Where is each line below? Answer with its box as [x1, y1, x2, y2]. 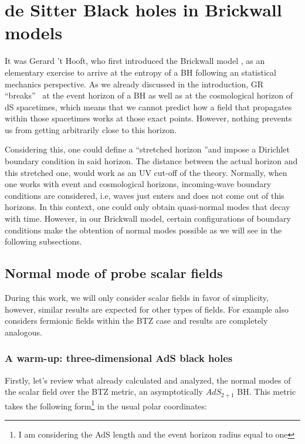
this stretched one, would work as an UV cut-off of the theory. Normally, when [5, 166, 287, 178]
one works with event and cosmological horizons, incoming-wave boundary [5, 178, 272, 190]
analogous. [5, 326, 42, 338]
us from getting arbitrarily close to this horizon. [5, 123, 177, 135]
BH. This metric [237, 385, 296, 398]
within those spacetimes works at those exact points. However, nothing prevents [5, 112, 292, 124]
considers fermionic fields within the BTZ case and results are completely [5, 314, 268, 327]
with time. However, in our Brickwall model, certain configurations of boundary [5, 212, 291, 225]
